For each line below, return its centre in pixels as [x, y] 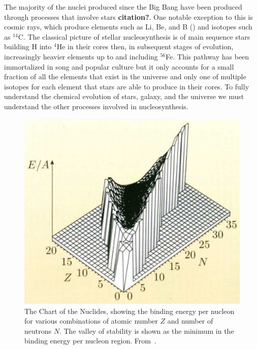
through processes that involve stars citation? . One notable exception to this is [128, 17]
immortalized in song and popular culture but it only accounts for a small [119, 66]
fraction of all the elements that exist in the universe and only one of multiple [125, 76]
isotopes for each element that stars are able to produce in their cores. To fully [127, 86]
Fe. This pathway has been [207, 56]
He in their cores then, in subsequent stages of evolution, [145, 46]
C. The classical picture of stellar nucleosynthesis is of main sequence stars [134, 36]
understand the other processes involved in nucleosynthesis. [96, 106]
